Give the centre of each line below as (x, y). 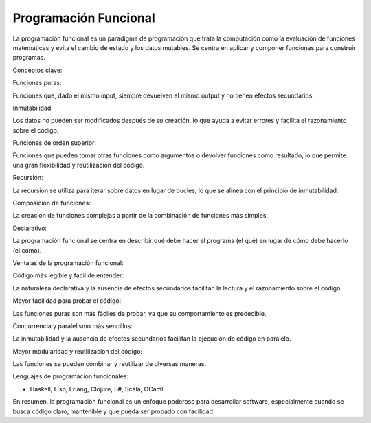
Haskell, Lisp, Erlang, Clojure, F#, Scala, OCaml (97, 389)
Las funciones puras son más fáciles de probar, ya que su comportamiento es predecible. (140, 313)
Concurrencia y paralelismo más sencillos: (73, 325)
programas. (29, 58)
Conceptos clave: (37, 70)
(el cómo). (27, 250)
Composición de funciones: (52, 203)
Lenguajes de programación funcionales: (71, 376)
